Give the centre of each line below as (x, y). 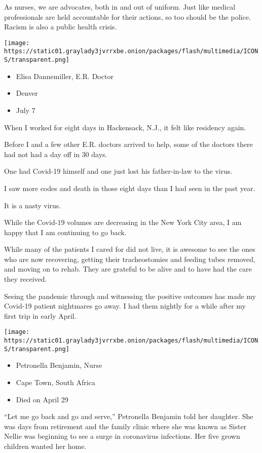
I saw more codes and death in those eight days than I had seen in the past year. (130, 188)
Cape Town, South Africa (55, 382)
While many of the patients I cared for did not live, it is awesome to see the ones (130, 249)
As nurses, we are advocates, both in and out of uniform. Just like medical (120, 7)
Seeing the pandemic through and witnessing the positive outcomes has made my (130, 296)
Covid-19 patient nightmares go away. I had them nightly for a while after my (125, 306)
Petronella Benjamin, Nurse (59, 365)
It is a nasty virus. (33, 205)
